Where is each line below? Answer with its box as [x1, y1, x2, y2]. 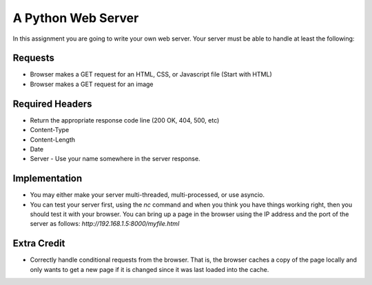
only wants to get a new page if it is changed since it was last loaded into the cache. [30, 265, 269, 273]
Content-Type [30, 126, 70, 134]
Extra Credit [12, 237, 65, 249]
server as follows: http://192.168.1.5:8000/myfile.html [30, 220, 180, 228]
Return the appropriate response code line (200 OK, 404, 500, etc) [30, 116, 220, 124]
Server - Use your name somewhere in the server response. [30, 155, 200, 163]
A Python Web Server [12, 10, 139, 25]
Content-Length [30, 135, 76, 144]
